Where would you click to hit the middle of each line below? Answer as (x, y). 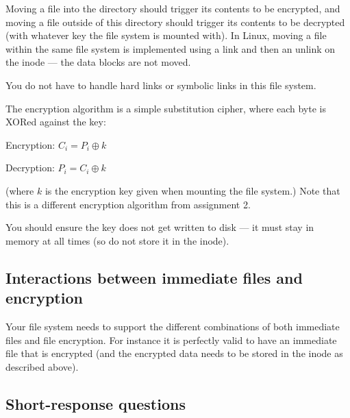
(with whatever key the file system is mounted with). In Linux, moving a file (166, 35)
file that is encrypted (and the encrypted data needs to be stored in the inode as (174, 353)
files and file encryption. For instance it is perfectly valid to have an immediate (171, 340)
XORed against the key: (56, 122)
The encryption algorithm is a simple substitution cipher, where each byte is (166, 108)
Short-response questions (96, 403)
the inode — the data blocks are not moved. (98, 62)
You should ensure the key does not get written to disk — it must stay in (160, 227)
